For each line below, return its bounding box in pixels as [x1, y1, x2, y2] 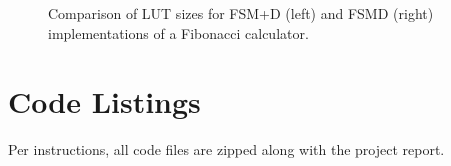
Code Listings [8, 81, 201, 122]
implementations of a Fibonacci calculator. [48, 22, 309, 43]
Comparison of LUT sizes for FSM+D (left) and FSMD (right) [48, 3, 434, 23]
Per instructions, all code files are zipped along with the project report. [8, 139, 445, 160]
